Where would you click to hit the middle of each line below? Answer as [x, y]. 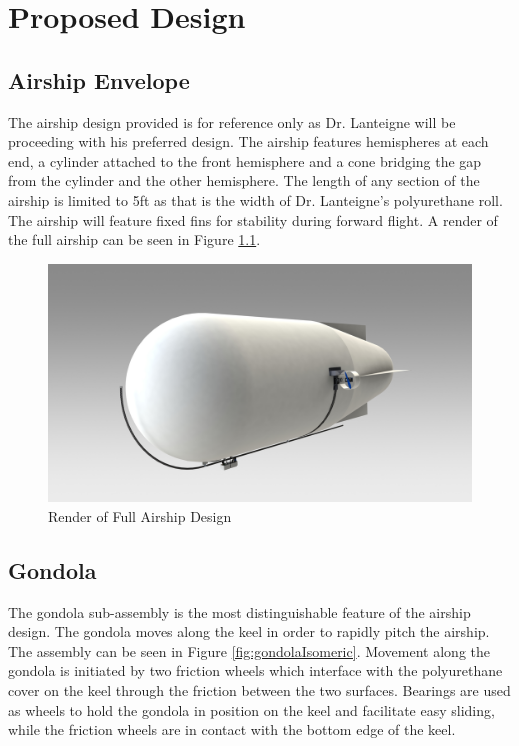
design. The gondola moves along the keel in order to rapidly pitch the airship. [249, 631]
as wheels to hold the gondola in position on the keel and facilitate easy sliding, [251, 709]
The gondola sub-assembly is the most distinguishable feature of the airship [239, 611]
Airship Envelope [99, 79]
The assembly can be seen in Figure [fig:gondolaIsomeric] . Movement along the [249, 650]
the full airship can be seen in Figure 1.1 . [134, 239]
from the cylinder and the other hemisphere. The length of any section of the [244, 180]
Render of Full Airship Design [140, 515]
